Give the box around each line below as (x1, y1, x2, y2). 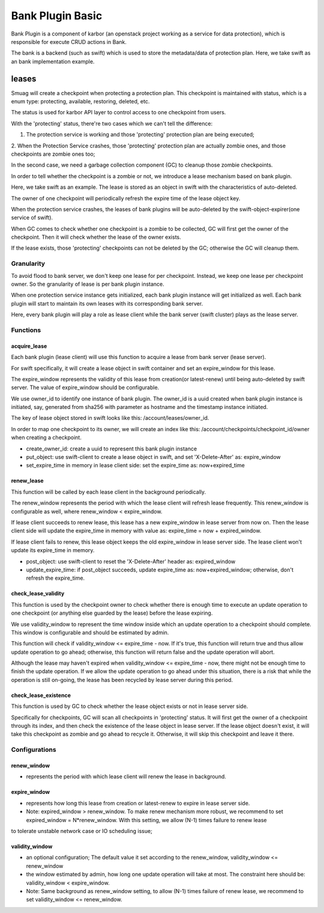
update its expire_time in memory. (11, 547, 95, 554)
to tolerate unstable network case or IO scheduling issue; (11, 827, 152, 834)
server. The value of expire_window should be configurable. (11, 384, 160, 391)
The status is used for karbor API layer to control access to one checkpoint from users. (11, 109, 226, 116)
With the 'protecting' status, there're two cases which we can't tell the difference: (11, 120, 213, 127)
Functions (11, 325, 41, 334)
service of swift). (11, 214, 53, 221)
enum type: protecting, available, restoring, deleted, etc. (11, 98, 150, 105)
